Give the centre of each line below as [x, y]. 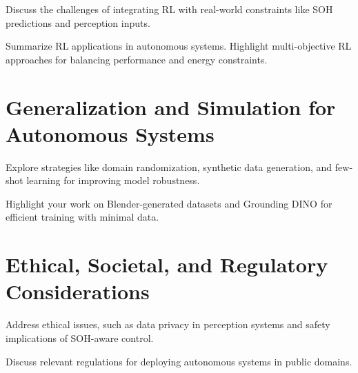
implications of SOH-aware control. [80, 337]
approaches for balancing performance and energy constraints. [137, 59]
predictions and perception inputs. [78, 22]
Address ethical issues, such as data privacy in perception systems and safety [168, 324]
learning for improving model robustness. [113, 180]
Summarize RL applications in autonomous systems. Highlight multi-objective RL [179, 46]
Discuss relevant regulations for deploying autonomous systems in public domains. [179, 361]
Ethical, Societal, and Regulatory [167, 264]
